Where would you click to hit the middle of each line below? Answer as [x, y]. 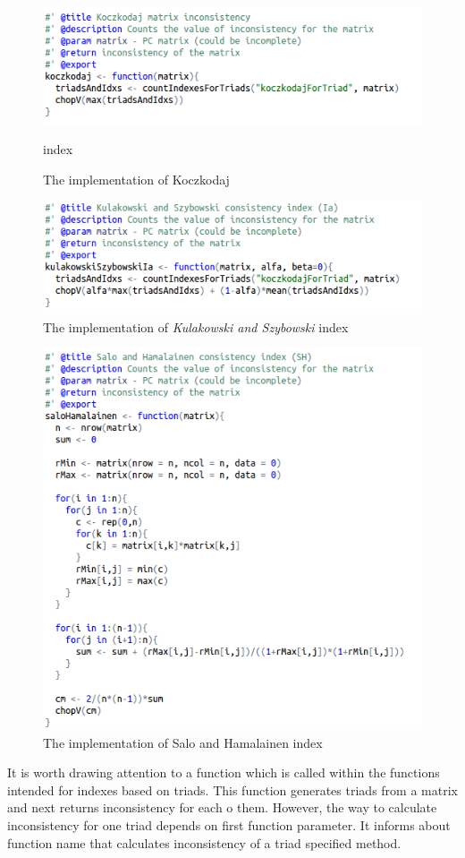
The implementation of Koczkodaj [136, 179]
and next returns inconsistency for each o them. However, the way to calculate [222, 807]
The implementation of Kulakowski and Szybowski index [196, 326]
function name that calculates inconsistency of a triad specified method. [204, 842]
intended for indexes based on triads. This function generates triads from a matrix [232, 789]
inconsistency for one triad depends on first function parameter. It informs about [229, 825]
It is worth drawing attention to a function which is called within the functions [224, 772]
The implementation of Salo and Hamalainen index [183, 742]
